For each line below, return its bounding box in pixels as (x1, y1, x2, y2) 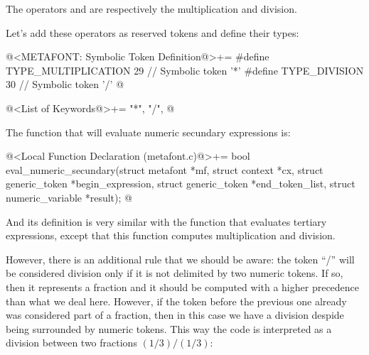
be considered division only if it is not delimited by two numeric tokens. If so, (6, 266, 343, 280)
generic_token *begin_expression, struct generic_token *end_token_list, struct (6, 176, 355, 191)
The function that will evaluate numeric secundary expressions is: (6, 124, 291, 139)
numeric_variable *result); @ (6, 190, 132, 204)
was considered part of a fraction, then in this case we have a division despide (6, 307, 344, 322)
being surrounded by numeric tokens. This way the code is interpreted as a (6, 321, 332, 336)
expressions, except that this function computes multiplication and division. (6, 228, 336, 243)
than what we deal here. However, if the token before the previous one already (6, 293, 347, 308)
